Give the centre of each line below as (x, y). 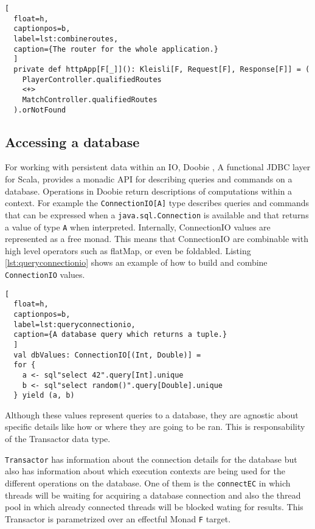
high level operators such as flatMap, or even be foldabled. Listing (128, 250)
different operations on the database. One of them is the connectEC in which (148, 482)
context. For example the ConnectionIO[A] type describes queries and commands (157, 203)
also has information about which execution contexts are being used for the (145, 471)
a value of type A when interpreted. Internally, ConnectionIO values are (138, 226)
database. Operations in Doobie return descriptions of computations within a (149, 191)
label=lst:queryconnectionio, (74, 324)
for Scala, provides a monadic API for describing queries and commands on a (149, 179)
